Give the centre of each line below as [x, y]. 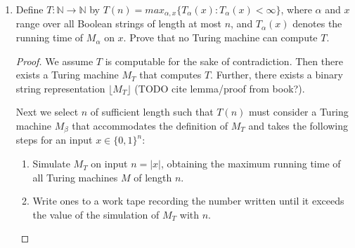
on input [109, 164]
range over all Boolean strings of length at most [118, 23]
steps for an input [54, 140]
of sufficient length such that [152, 112]
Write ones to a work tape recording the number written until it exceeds [188, 201]
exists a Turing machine [67, 75]
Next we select [47, 112]
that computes [170, 75]
